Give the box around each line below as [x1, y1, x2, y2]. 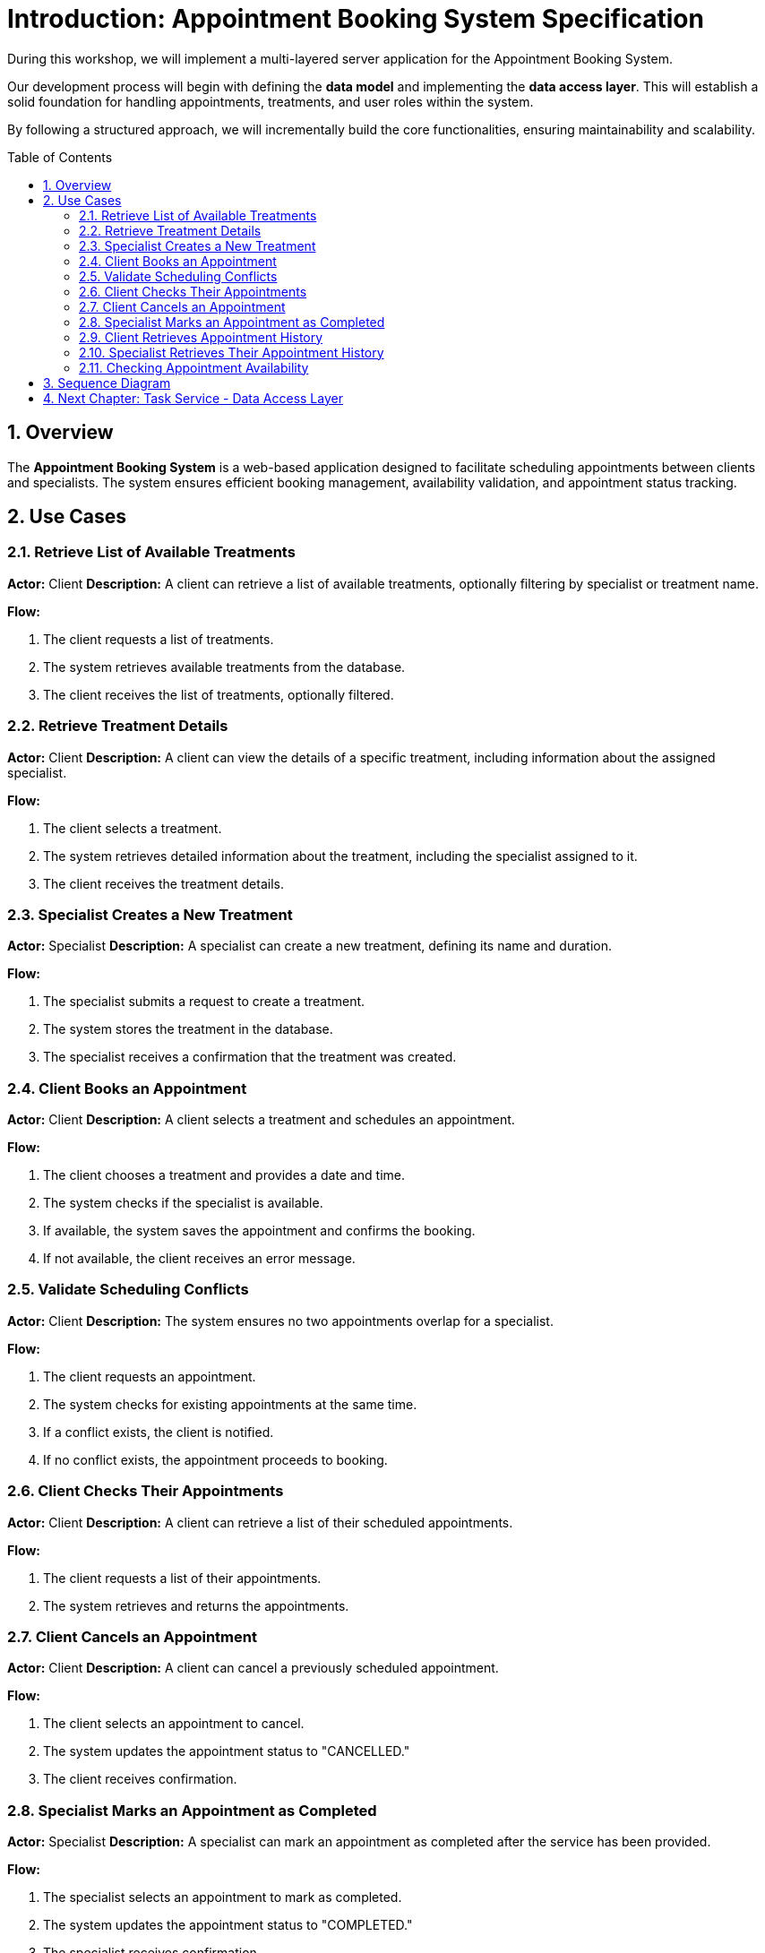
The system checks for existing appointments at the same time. [43, 1396, 417, 1412]
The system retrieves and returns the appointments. [43, 1597, 349, 1613]
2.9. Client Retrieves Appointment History [79, 329, 323, 345]
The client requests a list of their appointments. [43, 1570, 322, 1586]
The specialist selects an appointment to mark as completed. [43, 1889, 402, 1906]
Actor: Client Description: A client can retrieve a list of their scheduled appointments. [7, 1514, 513, 1530]
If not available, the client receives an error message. [43, 1251, 356, 1267]
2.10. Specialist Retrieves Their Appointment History [79, 344, 384, 360]
